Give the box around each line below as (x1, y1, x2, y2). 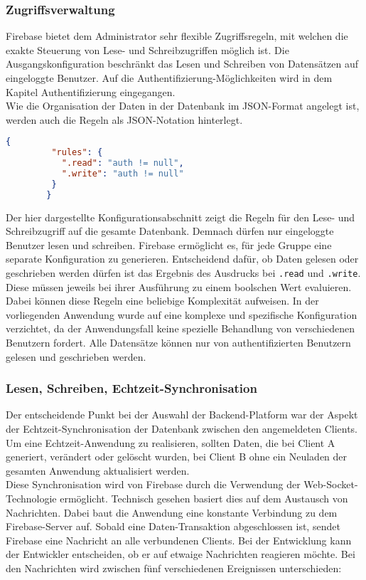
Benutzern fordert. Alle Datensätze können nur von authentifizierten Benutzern (6, 335, 351, 350)
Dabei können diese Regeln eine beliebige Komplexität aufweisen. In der (6, 293, 319, 308)
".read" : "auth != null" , (61, 158, 184, 169)
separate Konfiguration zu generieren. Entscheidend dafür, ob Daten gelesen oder (6, 251, 359, 266)
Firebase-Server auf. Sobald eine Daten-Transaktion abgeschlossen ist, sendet (6, 519, 340, 534)
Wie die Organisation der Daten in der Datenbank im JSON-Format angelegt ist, (6, 98, 360, 113)
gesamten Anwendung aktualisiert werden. (6, 463, 190, 478)
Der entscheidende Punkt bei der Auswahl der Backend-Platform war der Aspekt (6, 407, 358, 422)
